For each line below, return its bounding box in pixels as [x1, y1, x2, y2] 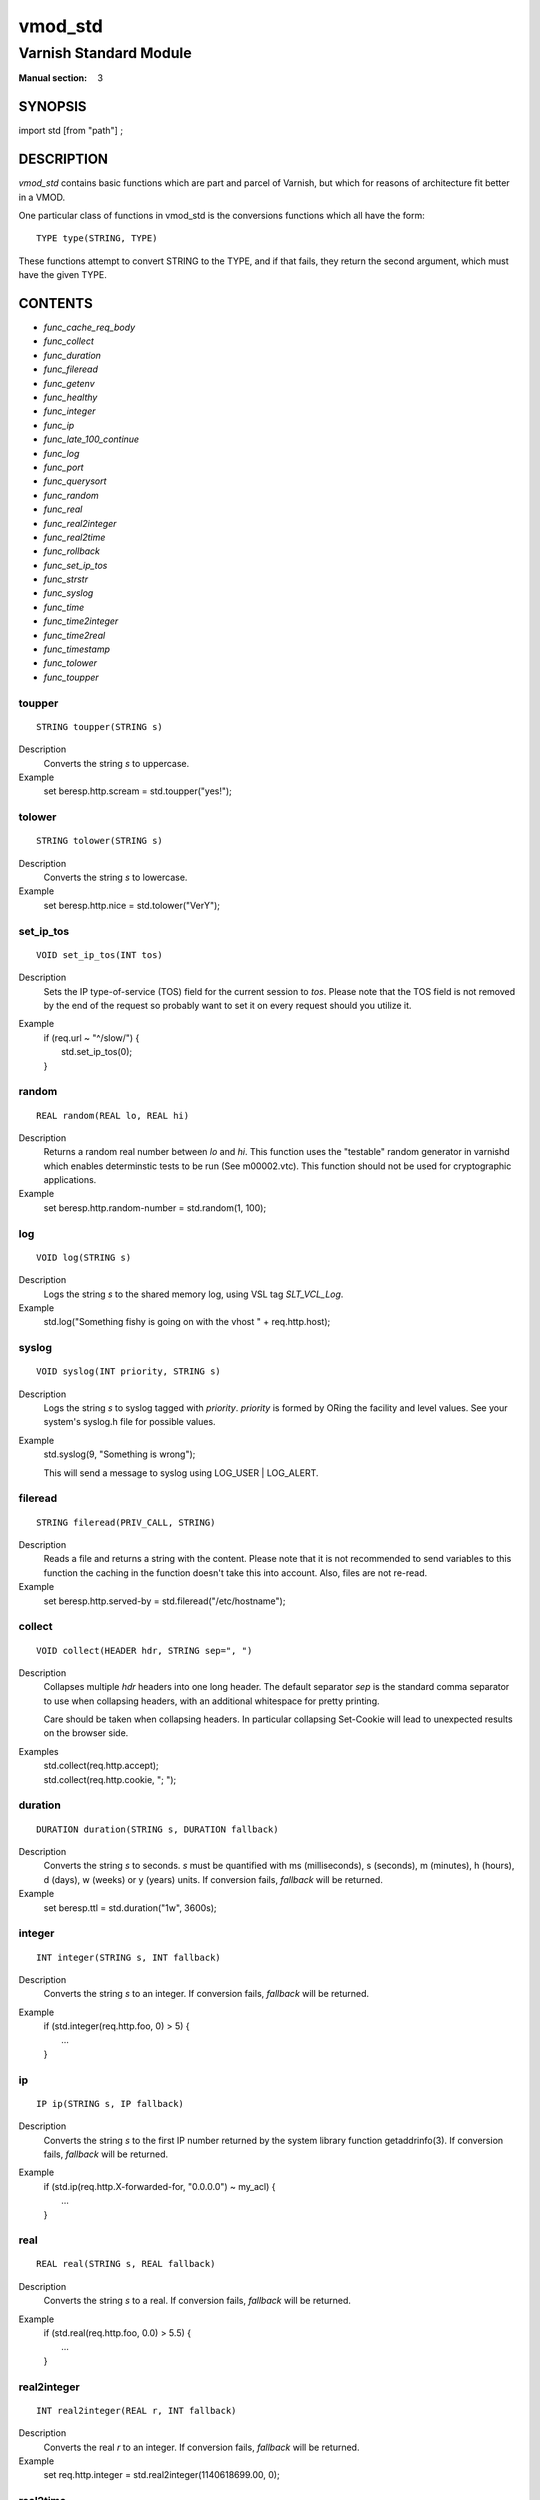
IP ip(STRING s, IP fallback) [36, 2098, 185, 2109]
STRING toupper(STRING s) [36, 721, 164, 732]
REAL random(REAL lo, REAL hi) [36, 1110, 190, 1121]
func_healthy [43, 391, 98, 404]
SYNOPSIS [18, 98, 87, 115]
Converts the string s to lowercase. [43, 871, 188, 884]
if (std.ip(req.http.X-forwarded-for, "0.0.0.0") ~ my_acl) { [43, 2180, 276, 2192]
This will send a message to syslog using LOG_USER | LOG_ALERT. [43, 1466, 319, 1479]
